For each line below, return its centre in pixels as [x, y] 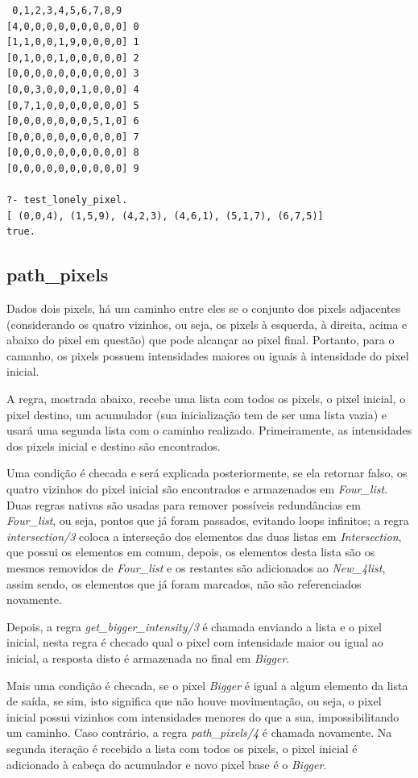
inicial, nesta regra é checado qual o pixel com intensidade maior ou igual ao [195, 642]
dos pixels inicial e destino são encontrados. [114, 445]
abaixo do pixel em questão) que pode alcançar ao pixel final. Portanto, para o [201, 340]
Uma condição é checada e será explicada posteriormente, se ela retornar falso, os [207, 473]
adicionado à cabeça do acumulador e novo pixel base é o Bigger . [167, 764]
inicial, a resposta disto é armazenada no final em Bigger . [148, 657]
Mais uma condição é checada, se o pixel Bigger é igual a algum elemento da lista [207, 685]
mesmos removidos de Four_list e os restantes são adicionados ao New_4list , [196, 568]
